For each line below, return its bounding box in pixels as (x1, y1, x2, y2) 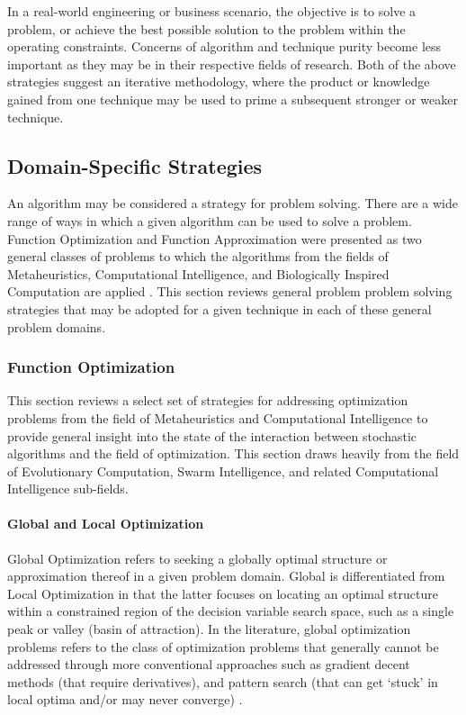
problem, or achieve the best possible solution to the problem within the (7, 19, 406, 38)
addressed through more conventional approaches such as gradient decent (7, 655, 410, 674)
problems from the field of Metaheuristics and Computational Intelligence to (7, 408, 428, 427)
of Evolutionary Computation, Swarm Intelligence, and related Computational (7, 461, 439, 480)
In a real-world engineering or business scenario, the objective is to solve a (7, 2, 417, 20)
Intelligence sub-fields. (7, 479, 129, 498)
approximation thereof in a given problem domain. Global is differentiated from (7, 566, 445, 585)
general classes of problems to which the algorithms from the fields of (7, 247, 389, 266)
